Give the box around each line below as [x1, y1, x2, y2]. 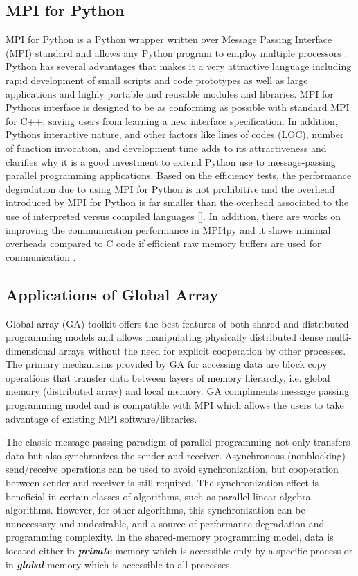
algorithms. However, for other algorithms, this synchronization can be [6, 502, 305, 517]
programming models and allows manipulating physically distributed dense [6, 330, 323, 344]
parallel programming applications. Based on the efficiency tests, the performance [6, 168, 352, 183]
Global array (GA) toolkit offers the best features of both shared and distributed [6, 316, 349, 330]
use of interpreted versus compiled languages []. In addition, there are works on [6, 208, 341, 223]
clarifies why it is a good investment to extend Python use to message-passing [6, 154, 336, 169]
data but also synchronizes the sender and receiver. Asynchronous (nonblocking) [6, 448, 346, 462]
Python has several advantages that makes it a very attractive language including [6, 59, 352, 74]
